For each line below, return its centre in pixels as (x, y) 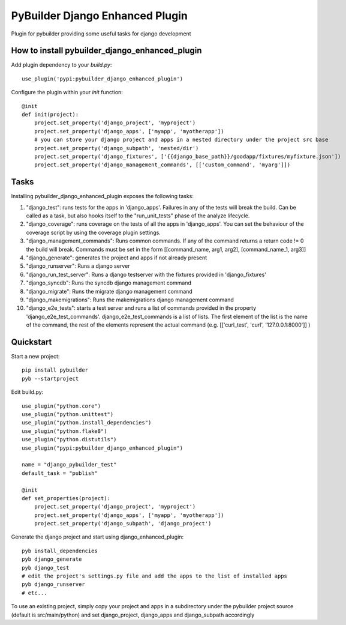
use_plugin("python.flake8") (64, 431)
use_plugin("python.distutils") (69, 439)
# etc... (34, 593)
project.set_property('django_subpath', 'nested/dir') (116, 148)
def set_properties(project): (66, 498)
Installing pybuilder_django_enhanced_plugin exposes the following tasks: (103, 196)
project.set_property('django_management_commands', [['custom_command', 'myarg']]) (162, 165)
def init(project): (50, 115)
